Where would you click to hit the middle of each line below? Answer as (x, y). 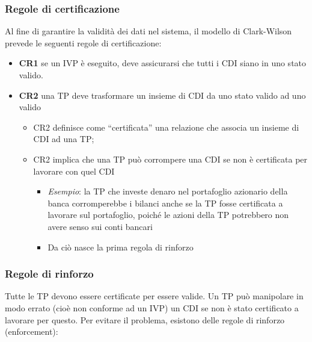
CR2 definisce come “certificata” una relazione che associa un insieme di (166, 127)
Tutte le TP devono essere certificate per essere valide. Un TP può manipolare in (154, 296)
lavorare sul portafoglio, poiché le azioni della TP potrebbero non (168, 215)
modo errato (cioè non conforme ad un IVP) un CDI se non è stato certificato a (152, 307)
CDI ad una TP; (64, 139)
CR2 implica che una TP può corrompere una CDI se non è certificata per (170, 159)
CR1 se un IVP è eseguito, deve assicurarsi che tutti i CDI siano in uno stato (163, 63)
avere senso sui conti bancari (100, 226)
